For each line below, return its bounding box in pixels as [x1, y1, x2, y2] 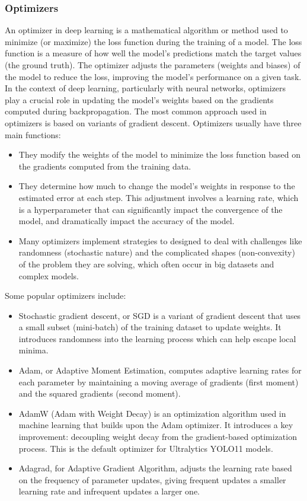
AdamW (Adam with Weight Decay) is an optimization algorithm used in [18, 407, 286, 419]
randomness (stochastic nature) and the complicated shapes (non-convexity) [18, 246, 295, 259]
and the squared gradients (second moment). [18, 387, 181, 400]
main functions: [5, 128, 61, 141]
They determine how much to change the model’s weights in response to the [18, 180, 295, 192]
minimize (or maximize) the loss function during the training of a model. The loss [5, 35, 302, 47]
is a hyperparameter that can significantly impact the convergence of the [18, 203, 283, 215]
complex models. [18, 269, 79, 282]
